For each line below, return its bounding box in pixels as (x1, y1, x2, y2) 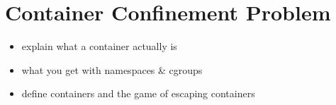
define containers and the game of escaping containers (21, 86, 255, 101)
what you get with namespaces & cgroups (21, 62, 203, 77)
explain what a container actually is (21, 39, 177, 54)
